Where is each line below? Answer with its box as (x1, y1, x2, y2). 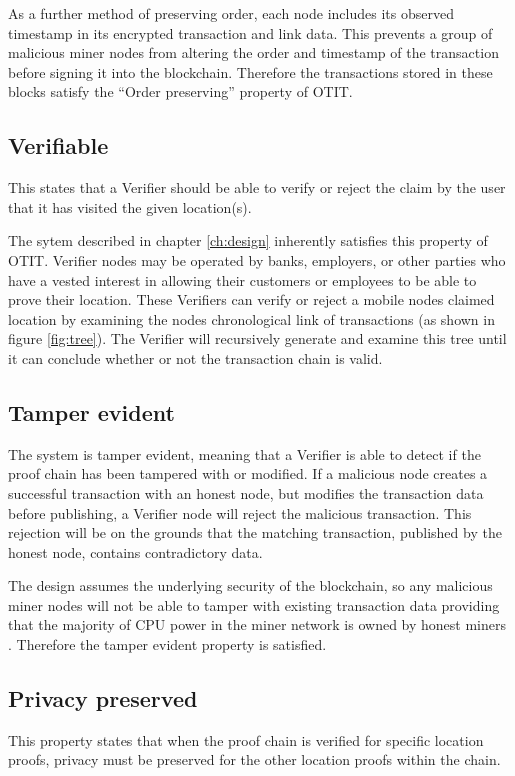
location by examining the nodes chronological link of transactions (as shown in (8, 308, 495, 329)
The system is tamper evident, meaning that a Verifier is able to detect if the (8, 443, 481, 464)
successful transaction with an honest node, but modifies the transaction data (8, 482, 484, 503)
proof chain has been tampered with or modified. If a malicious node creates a (8, 463, 488, 484)
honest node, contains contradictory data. (8, 541, 263, 562)
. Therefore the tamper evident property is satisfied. (8, 634, 327, 655)
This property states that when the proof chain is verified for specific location (8, 729, 484, 750)
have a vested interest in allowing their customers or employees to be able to (8, 269, 477, 290)
